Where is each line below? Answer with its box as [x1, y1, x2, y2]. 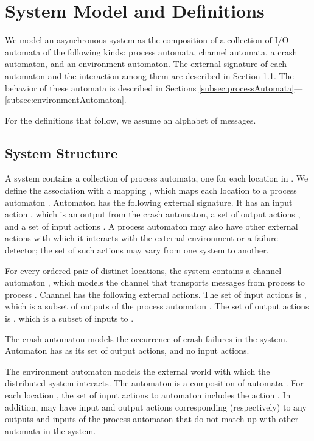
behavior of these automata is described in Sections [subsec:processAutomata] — [5, 81, 303, 94]
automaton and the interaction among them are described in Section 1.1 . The [5, 69, 294, 82]
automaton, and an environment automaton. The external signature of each [5, 57, 287, 70]
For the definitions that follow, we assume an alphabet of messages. [5, 113, 256, 126]
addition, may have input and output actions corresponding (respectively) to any [5, 400, 307, 413]
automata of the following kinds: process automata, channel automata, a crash [5, 45, 298, 58]
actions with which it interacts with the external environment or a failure [5, 231, 278, 244]
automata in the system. [5, 424, 96, 437]
